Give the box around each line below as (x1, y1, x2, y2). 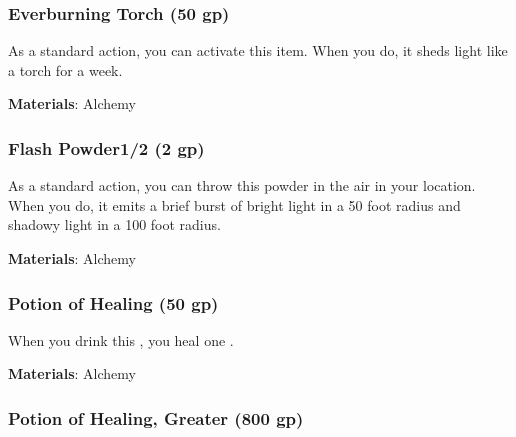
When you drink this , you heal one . (8, 329, 234, 350)
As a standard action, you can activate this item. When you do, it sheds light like (8, 40, 508, 61)
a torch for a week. (8, 59, 123, 80)
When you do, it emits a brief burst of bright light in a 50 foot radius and (8, 194, 461, 215)
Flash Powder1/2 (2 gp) (8, 135, 205, 160)
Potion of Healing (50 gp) (8, 290, 219, 315)
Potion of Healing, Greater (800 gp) (8, 405, 304, 430)
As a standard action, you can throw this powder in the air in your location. (8, 175, 476, 196)
